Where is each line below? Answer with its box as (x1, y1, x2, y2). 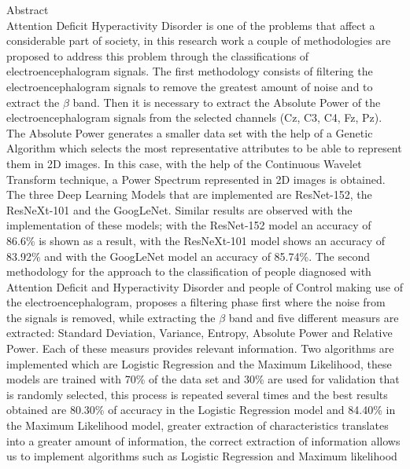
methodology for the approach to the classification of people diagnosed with (6, 263, 371, 280)
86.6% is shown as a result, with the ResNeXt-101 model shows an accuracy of (6, 232, 386, 248)
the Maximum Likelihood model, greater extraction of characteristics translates (6, 417, 389, 434)
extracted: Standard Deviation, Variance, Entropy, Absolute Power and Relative (6, 324, 393, 341)
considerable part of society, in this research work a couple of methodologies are (6, 32, 391, 49)
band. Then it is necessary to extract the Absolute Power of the (72, 93, 381, 110)
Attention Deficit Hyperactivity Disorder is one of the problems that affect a (6, 16, 375, 33)
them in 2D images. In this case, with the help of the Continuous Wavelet (6, 155, 362, 171)
